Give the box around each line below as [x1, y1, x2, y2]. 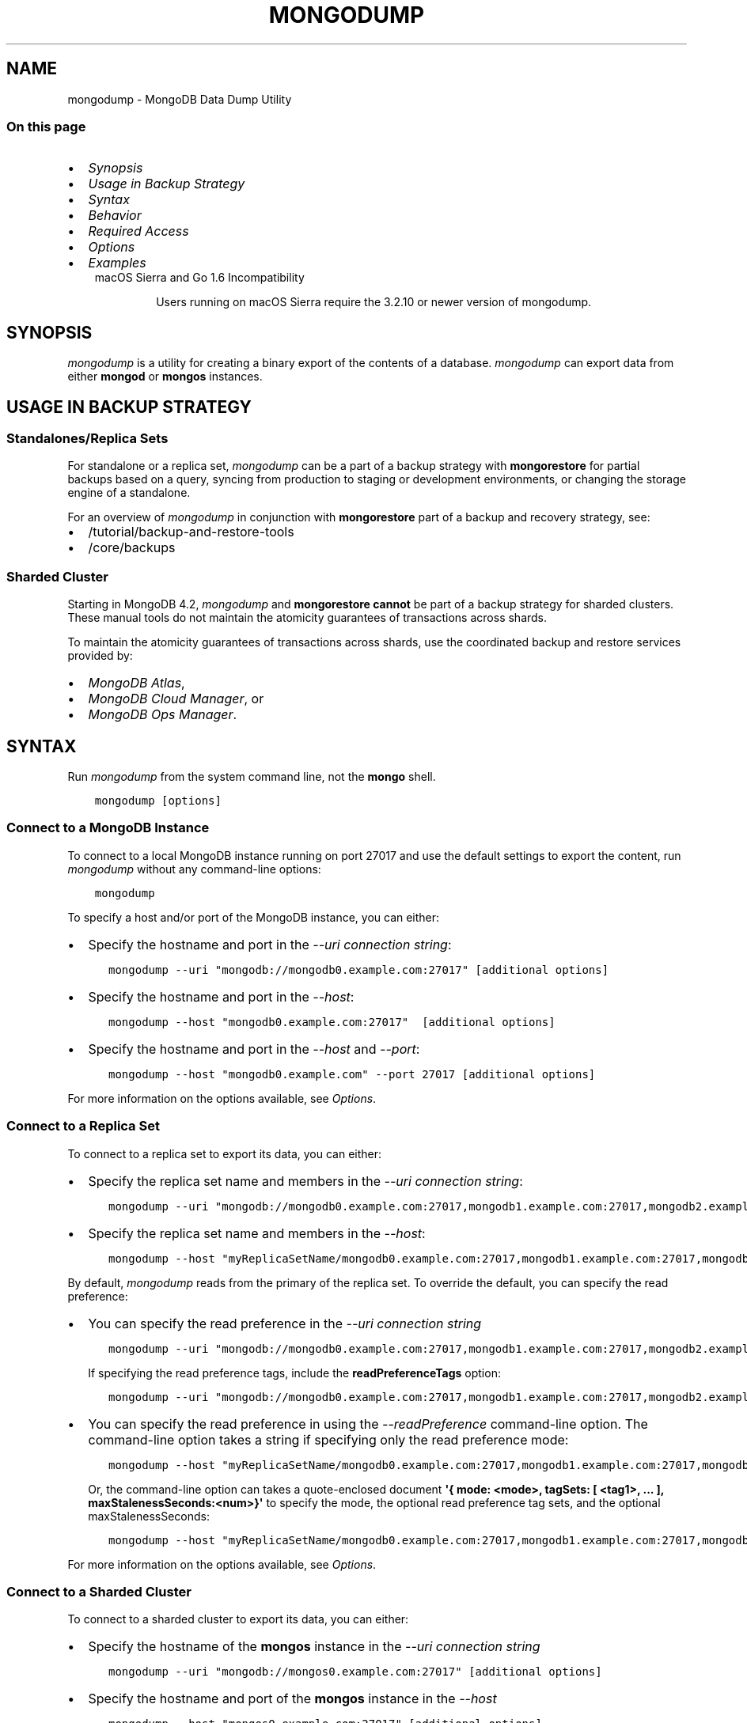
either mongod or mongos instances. [67, 369, 263, 384]
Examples [88, 255, 146, 271]
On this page [6, 118, 86, 134]
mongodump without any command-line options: [67, 861, 321, 876]
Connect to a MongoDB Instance [6, 820, 210, 836]
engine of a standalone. [67, 486, 191, 500]
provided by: [67, 649, 133, 663]
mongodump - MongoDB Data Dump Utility [67, 92, 292, 106]
